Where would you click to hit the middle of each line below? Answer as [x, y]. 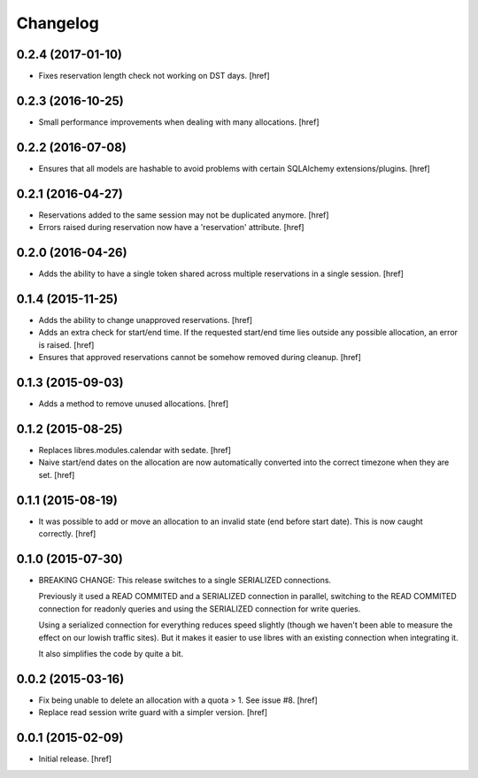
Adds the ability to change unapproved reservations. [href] [145, 320]
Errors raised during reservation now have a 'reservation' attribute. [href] [171, 227]
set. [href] [57, 474]
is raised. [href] [66, 344]
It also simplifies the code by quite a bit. [111, 653]
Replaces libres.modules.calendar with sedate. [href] [135, 450]
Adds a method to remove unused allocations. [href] [134, 404]
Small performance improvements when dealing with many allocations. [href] [179, 122]
